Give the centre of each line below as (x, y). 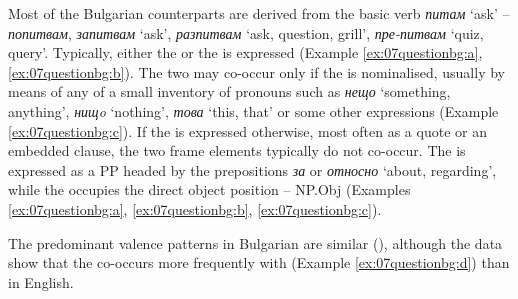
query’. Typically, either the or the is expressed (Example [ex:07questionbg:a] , (245, 52)
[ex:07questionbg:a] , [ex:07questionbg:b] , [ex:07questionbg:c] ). (195, 208)
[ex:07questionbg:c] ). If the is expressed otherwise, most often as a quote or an (247, 130)
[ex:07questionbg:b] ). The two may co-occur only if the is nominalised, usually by (256, 71)
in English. (41, 281)
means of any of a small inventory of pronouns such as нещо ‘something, (229, 91)
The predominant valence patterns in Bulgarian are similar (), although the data (255, 242)
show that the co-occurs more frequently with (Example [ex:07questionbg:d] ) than (259, 262)
